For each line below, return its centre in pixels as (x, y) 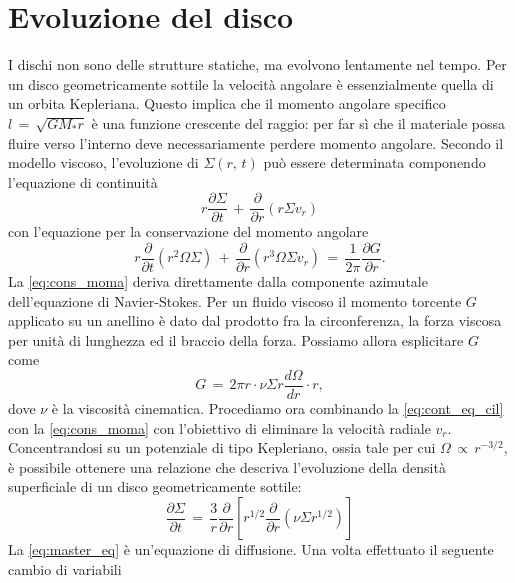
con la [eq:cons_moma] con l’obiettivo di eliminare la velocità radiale (219, 427)
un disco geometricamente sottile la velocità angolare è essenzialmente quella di (251, 83)
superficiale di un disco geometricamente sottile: (155, 486)
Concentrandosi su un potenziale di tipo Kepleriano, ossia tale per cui (222, 447)
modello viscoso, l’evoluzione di (103, 162)
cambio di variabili (65, 568)
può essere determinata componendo (374, 162)
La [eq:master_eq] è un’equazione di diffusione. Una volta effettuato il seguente (251, 549)
